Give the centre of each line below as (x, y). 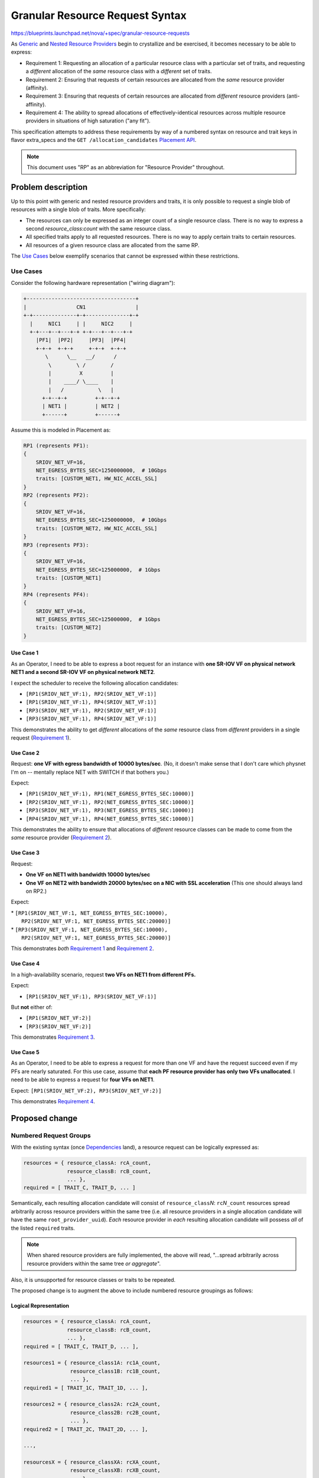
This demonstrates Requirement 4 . (53, 1101)
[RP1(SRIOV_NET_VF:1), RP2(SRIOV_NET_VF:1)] (91, 694)
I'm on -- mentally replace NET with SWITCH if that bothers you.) (90, 772)
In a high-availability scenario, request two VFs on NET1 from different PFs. (103, 974)
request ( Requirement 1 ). (41, 738)
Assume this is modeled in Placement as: (61, 430)
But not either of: (32, 1007)
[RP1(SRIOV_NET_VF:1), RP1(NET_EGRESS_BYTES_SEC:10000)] (110, 794)
